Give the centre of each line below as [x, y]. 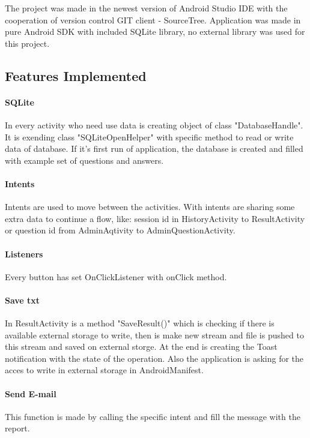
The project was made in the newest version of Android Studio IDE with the [146, 8]
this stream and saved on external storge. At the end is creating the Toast [141, 346]
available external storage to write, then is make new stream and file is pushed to [154, 334]
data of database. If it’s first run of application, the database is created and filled [154, 148]
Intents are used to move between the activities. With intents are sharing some [150, 207]
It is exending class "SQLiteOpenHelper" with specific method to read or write [149, 136]
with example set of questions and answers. [84, 160]
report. [17, 428]
